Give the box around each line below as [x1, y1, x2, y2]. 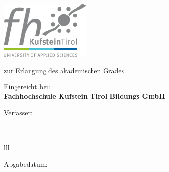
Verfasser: [4, 107, 32, 117]
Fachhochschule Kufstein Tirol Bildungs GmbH [4, 91, 165, 101]
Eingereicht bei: [4, 81, 50, 92]
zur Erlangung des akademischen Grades [4, 65, 124, 75]
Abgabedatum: [4, 159, 48, 169]
